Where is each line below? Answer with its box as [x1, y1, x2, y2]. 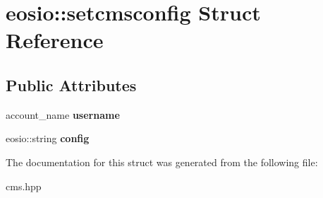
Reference [6, 25, 104, 54]
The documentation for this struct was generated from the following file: [6, 154, 318, 169]
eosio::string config [6, 131, 90, 146]
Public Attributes [6, 74, 137, 95]
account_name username [6, 107, 120, 122]
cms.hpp [6, 178, 42, 193]
